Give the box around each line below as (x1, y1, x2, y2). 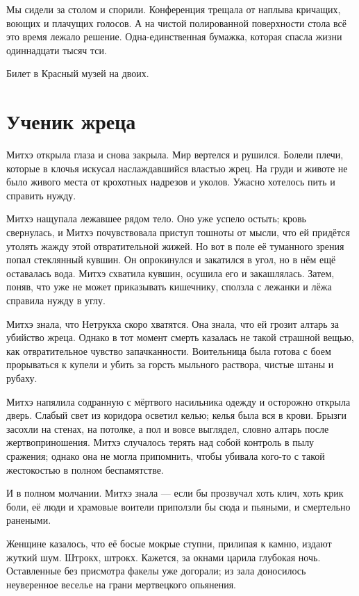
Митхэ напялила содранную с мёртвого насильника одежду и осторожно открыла (6, 394, 351, 408)
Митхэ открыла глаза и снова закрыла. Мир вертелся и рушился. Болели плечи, (6, 147, 344, 162)
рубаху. (6, 371, 37, 385)
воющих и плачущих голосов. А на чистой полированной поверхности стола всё (6, 15, 347, 30)
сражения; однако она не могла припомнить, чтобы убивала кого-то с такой (6, 448, 325, 463)
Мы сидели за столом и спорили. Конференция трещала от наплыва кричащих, (6, 2, 341, 16)
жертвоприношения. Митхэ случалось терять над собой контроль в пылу (6, 435, 315, 449)
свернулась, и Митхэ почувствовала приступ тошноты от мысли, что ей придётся (6, 225, 350, 240)
